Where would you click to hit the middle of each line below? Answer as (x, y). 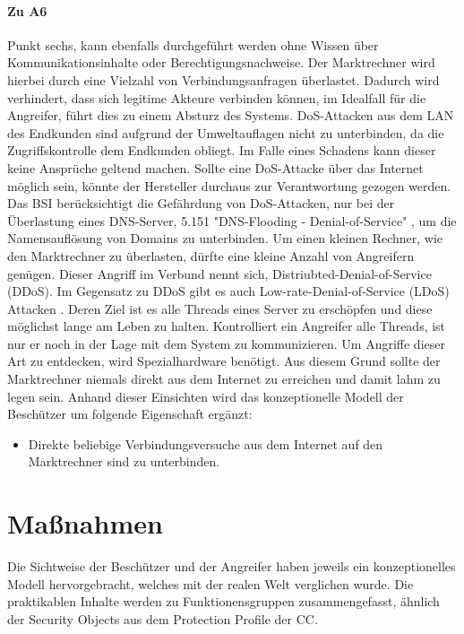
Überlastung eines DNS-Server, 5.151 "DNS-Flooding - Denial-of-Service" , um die (232, 220)
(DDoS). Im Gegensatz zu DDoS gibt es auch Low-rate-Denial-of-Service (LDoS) (228, 291)
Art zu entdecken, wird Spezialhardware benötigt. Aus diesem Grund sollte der (224, 361)
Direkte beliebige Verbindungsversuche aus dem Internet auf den (206, 443)
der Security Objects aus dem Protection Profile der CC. (163, 618)
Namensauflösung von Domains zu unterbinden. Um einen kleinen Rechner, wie (225, 238)
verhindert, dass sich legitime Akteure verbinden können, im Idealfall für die (217, 97)
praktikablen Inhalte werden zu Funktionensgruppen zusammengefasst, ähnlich (223, 601)
